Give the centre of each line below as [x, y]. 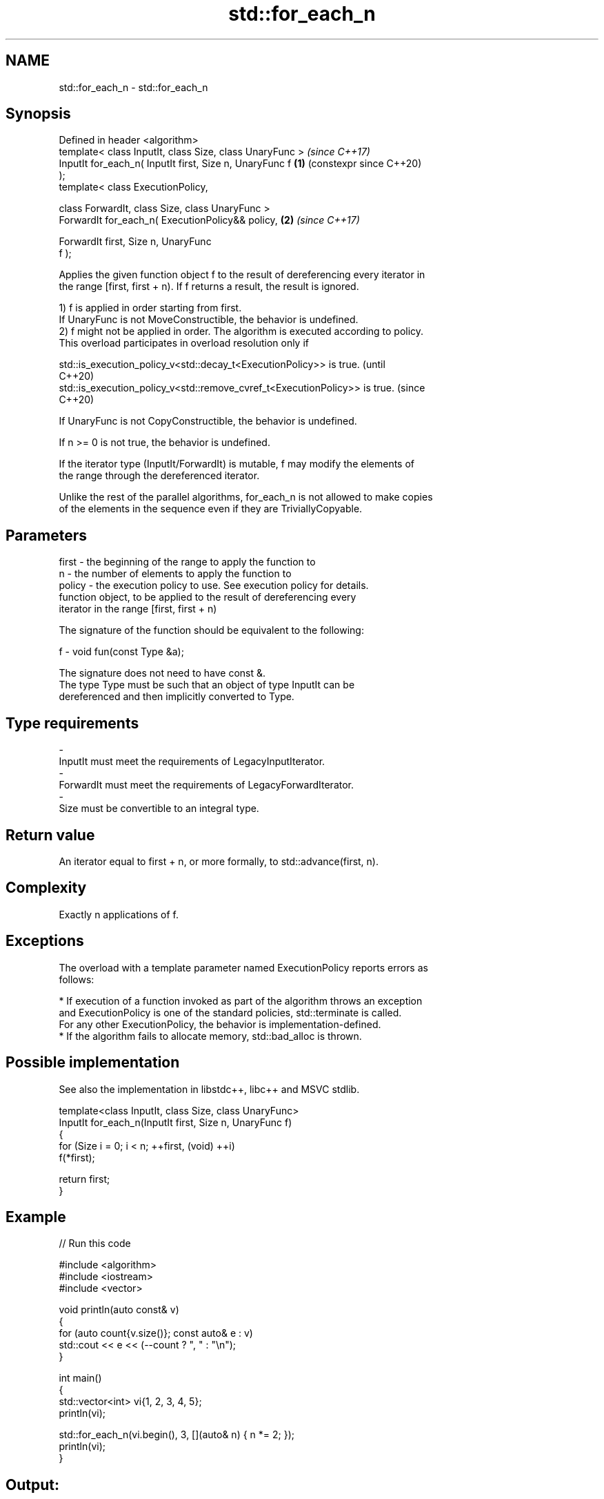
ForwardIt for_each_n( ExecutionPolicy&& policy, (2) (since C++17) [209, 220]
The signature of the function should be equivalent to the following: [211, 630]
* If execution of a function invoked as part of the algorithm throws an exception [241, 1000]
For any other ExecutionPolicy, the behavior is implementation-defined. [220, 1024]
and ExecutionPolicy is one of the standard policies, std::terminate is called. [230, 1012]
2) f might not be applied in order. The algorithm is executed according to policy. [241, 331]
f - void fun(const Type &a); [121, 652]
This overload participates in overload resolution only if [184, 343]
